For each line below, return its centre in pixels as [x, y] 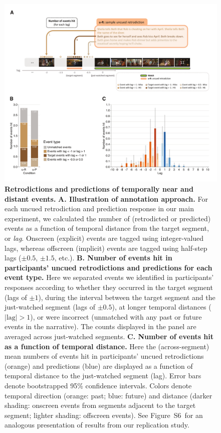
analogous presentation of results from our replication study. [97, 425]
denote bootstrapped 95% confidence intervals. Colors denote [98, 385]
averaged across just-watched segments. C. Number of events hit [109, 336]
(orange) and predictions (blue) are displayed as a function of [99, 366]
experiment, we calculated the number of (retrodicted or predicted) [108, 218]
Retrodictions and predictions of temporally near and [99, 189]
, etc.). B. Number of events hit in [113, 258]
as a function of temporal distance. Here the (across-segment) [107, 346]
